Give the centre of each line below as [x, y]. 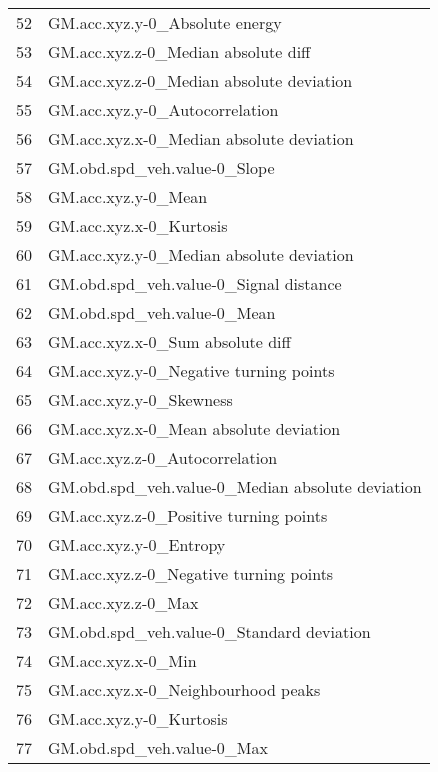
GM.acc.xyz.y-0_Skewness [140, 399]
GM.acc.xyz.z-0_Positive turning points [188, 515]
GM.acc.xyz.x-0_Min [122, 660]
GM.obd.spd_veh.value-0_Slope [161, 167]
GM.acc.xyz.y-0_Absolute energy [165, 22]
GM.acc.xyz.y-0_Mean [128, 196]
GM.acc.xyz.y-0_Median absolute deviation [201, 254]
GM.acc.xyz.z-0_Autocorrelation [163, 457]
